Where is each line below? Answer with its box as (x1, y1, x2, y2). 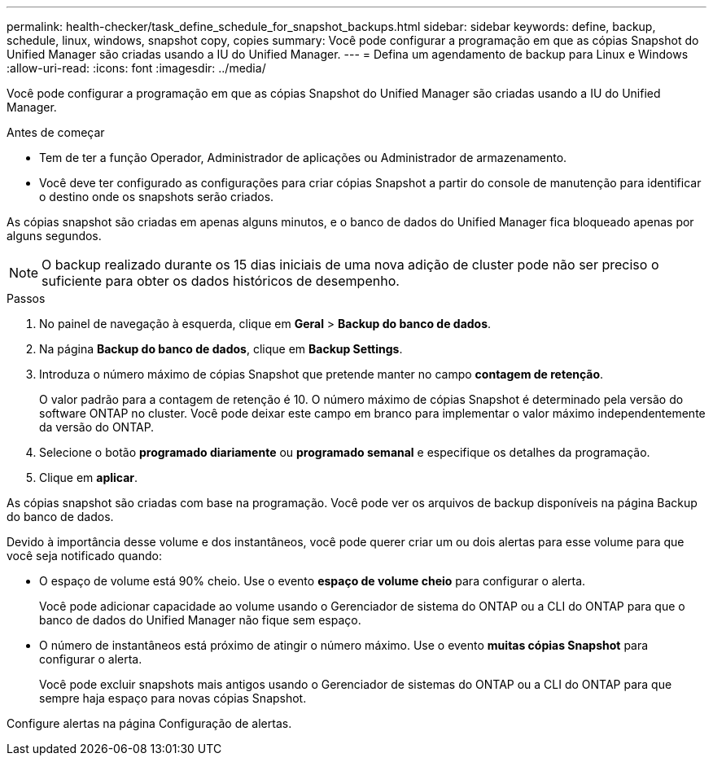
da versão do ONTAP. (39, 420, 155, 434)
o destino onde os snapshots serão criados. (39, 190, 274, 204)
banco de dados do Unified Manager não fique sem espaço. (39, 613, 361, 627)
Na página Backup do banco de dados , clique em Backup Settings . (39, 342, 403, 356)
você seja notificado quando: (7, 549, 162, 563)
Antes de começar (7, 125, 105, 139)
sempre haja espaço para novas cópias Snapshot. (39, 691, 307, 705)
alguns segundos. (7, 229, 102, 243)
